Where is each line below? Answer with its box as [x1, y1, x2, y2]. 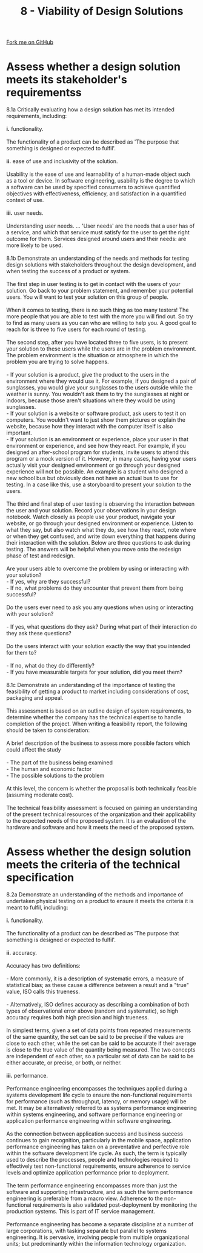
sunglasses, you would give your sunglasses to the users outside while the [6, 384, 193, 391]
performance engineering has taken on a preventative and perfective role [6, 1143, 190, 1151]
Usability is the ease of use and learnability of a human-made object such [6, 170, 191, 178]
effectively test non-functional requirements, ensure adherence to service [6, 1162, 191, 1170]
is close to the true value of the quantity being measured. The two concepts [6, 1046, 196, 1053]
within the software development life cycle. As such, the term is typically [6, 1150, 187, 1157]
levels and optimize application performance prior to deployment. [6, 1169, 170, 1176]
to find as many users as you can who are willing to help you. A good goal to [6, 319, 197, 327]
